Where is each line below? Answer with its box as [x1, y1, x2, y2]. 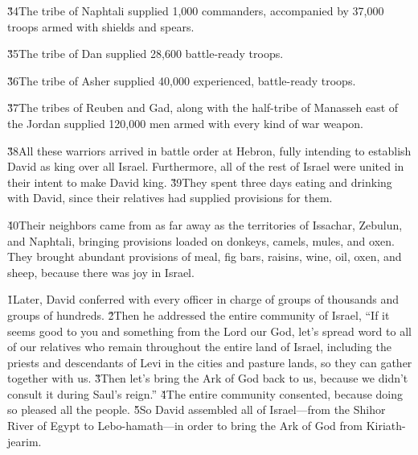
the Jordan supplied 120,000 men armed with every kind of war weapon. [7, 114, 364, 131]
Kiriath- [366, 417, 406, 434]
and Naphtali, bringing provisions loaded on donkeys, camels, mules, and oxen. [7, 232, 395, 249]
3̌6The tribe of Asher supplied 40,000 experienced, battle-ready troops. [7, 72, 356, 89]
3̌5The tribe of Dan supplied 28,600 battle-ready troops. [7, 45, 284, 62]
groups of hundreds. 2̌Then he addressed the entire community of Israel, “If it [7, 306, 390, 323]
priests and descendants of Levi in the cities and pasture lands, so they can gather [7, 354, 412, 370]
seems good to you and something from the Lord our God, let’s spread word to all [7, 322, 412, 339]
